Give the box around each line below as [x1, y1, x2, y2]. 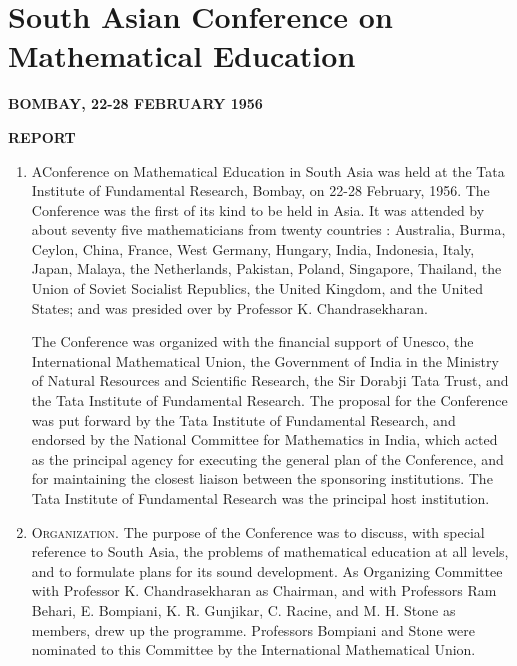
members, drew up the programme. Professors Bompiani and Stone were [31, 619, 475, 640]
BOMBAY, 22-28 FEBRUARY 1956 [8, 93, 263, 114]
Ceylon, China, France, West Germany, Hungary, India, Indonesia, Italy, [31, 238, 475, 259]
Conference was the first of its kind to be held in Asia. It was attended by [31, 199, 485, 220]
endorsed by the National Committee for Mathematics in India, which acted [31, 429, 498, 450]
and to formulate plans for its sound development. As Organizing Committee [31, 560, 503, 581]
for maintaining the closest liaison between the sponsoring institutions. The [31, 468, 493, 489]
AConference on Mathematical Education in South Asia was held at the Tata [31, 160, 505, 181]
